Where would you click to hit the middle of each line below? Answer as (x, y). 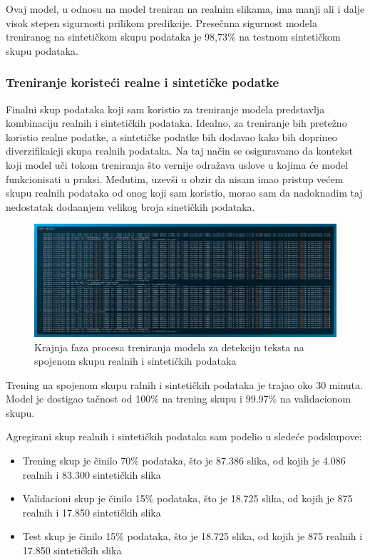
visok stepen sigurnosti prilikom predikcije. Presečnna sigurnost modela (161, 22)
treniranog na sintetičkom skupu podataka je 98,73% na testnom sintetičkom (173, 37)
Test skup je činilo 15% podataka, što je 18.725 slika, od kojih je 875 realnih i (192, 536)
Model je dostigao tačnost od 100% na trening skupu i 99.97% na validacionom (179, 399)
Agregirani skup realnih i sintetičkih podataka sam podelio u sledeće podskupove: (184, 436)
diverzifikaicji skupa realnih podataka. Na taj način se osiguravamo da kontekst (179, 151)
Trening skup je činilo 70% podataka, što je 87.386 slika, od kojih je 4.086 (184, 461)
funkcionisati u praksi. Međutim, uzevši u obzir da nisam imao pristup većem (175, 178)
